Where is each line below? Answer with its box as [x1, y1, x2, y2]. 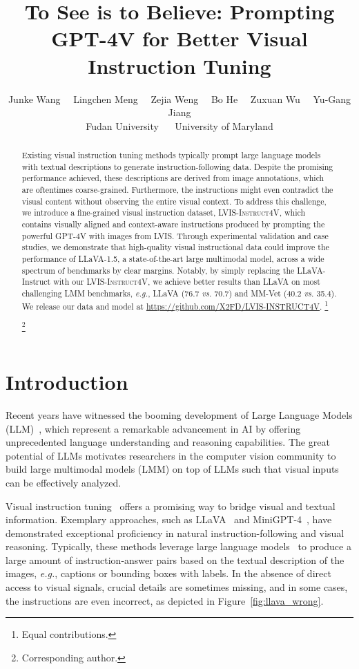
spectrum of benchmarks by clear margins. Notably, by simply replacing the [21, 264, 295, 276]
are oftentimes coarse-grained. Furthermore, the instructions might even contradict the [21, 184, 333, 196]
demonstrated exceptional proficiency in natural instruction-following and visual [6, 525, 345, 540]
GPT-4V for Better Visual [51, 24, 308, 53]
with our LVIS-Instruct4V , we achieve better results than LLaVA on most [53, 276, 320, 288]
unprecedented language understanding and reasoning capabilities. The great [6, 435, 330, 449]
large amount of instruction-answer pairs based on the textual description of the [6, 552, 345, 567]
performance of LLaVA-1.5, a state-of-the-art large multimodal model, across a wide [21, 252, 324, 264]
